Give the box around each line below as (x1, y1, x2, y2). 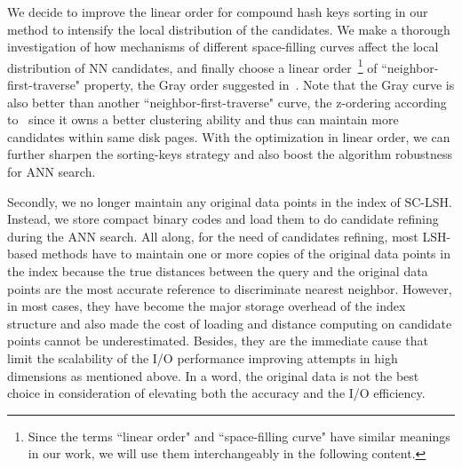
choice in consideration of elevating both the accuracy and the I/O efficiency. (7, 384, 426, 402)
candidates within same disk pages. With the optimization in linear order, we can (7, 127, 450, 146)
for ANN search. (7, 163, 96, 180)
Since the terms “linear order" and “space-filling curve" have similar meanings (28, 426, 450, 445)
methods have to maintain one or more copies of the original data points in (41, 244, 450, 263)
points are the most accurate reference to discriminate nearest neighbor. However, (7, 279, 452, 297)
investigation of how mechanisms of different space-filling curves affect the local (7, 37, 439, 56)
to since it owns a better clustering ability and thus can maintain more (7, 110, 399, 129)
